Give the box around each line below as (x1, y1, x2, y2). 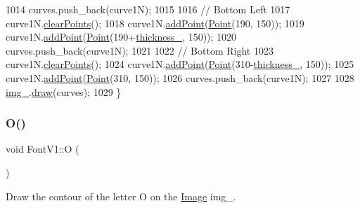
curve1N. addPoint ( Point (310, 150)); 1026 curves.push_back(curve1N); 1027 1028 (6, 70, 354, 85)
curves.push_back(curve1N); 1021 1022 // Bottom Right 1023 (6, 43, 274, 57)
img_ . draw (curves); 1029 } (6, 84, 122, 99)
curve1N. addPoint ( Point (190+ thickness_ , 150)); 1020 (6, 29, 237, 44)
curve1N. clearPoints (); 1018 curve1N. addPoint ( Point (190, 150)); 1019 (6, 15, 304, 30)
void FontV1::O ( (6, 141, 79, 156)
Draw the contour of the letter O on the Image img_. (6, 188, 236, 203)
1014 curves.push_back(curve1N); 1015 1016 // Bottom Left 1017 (6, 2, 290, 16)
